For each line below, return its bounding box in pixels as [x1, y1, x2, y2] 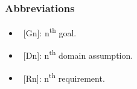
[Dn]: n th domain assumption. [23, 47, 133, 62]
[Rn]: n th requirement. [23, 70, 105, 84]
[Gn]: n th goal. [23, 25, 77, 39]
